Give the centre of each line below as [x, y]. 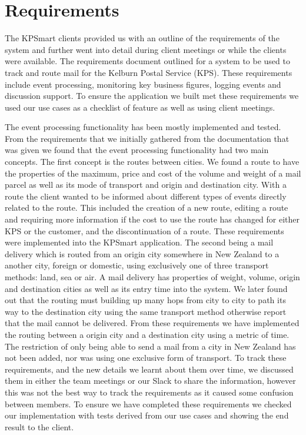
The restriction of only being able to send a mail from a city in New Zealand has [150, 346]
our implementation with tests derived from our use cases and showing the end [147, 415]
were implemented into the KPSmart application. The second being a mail [139, 242]
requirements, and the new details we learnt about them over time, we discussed [149, 369]
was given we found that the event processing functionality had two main [137, 150]
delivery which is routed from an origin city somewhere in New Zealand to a [142, 253]
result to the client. [39, 426]
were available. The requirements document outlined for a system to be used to [147, 61]
